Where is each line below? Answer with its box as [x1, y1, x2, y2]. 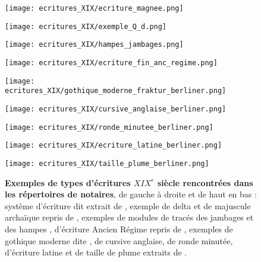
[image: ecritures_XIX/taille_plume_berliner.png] [5, 159, 209, 168]
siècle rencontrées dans [157, 176, 253, 188]
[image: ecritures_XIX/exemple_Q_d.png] [5, 22, 167, 31]
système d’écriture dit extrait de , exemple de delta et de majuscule [5, 199, 251, 212]
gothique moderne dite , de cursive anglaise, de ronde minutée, [5, 234, 233, 247]
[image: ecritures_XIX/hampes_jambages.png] [5, 40, 184, 49]
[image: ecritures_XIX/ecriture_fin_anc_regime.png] [5, 58, 218, 67]
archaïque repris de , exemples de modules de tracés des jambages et [5, 211, 254, 223]
